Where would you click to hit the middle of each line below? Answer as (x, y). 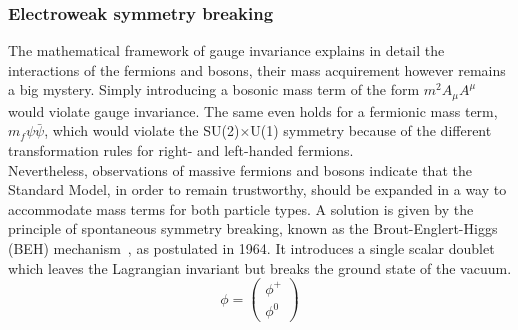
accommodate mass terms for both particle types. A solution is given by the (241, 208)
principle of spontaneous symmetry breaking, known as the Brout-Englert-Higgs (253, 228)
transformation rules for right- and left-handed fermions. (181, 150)
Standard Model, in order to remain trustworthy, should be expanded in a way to (257, 189)
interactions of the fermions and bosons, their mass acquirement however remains (257, 69)
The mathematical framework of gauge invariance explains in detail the (226, 50)
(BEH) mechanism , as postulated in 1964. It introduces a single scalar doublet (251, 248)
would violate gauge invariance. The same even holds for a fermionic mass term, (253, 110)
